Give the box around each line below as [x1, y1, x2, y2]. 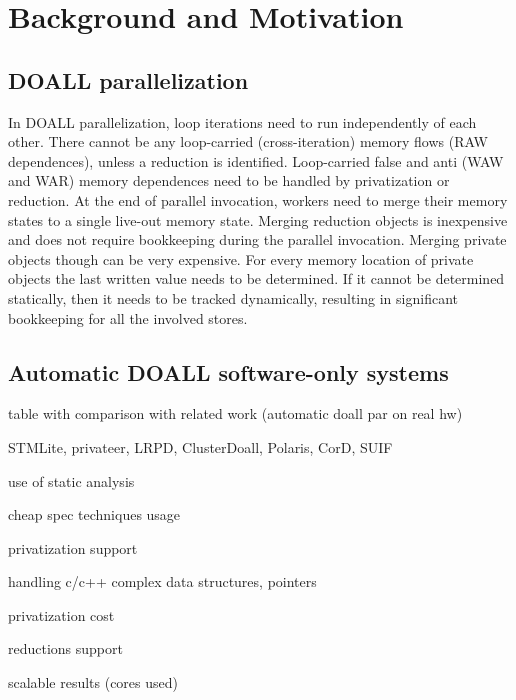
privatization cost [8, 604, 115, 625]
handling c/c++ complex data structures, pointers [8, 571, 317, 592]
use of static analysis [8, 470, 135, 491]
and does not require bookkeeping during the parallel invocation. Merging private [8, 229, 507, 250]
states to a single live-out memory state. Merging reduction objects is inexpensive [8, 209, 508, 230]
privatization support [8, 537, 138, 558]
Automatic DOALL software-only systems [8, 356, 449, 387]
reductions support [8, 638, 123, 659]
